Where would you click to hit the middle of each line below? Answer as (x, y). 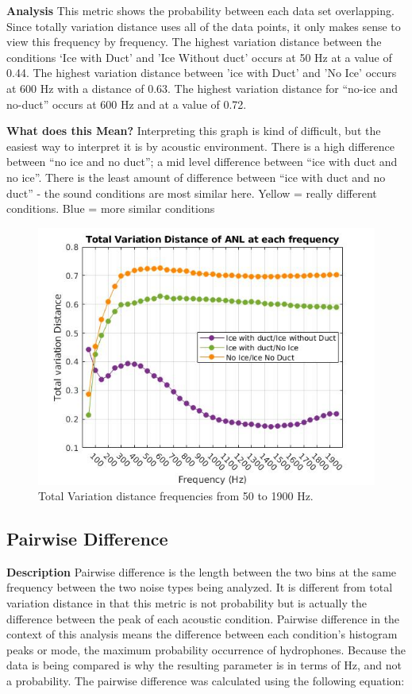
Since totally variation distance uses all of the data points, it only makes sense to (204, 26)
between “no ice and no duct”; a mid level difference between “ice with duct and (202, 162)
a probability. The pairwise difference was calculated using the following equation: (206, 681)
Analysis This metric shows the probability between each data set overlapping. (200, 10)
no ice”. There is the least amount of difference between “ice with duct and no (196, 177)
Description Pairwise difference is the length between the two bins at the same (202, 571)
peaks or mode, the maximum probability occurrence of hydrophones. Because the (206, 649)
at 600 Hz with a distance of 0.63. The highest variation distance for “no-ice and (202, 88)
